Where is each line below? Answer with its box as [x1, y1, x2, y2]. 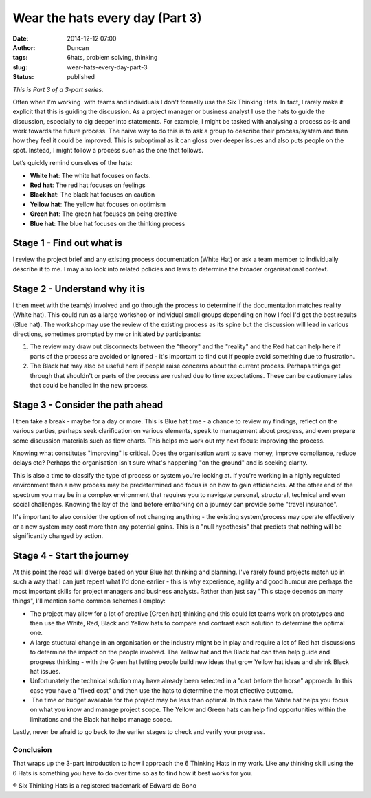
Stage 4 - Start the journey [12, 550, 130, 562]
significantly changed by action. [12, 532, 104, 540]
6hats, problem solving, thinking [67, 54, 158, 62]
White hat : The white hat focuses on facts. [30, 171, 151, 179]
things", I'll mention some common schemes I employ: [12, 597, 166, 605]
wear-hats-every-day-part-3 [67, 63, 148, 71]
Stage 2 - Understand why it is [12, 282, 146, 295]
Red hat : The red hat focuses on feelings [30, 181, 146, 189]
